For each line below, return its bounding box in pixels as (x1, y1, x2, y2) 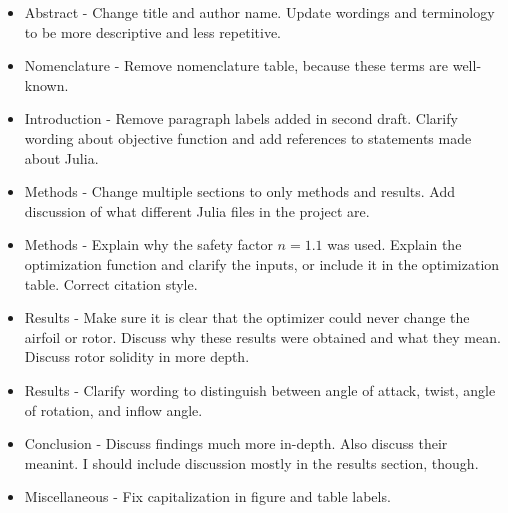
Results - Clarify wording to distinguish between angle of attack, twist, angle (24, 379, 496, 400)
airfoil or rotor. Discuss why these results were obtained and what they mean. (24, 326, 501, 347)
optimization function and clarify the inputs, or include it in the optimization (24, 253, 500, 274)
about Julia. (24, 147, 99, 168)
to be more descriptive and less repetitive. (24, 21, 282, 42)
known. (24, 74, 69, 95)
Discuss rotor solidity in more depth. (24, 346, 250, 367)
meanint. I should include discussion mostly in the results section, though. (24, 452, 479, 473)
